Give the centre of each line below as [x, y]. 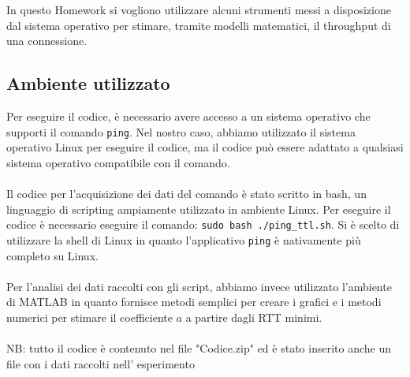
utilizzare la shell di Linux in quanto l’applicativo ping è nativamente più [184, 239]
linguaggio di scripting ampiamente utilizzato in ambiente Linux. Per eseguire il [199, 209]
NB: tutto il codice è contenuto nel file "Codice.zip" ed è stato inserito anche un [199, 348]
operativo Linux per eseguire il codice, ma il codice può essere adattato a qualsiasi [205, 147]
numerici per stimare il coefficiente [89, 317]
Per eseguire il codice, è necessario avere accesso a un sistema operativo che [188, 116]
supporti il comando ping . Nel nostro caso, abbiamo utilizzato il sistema [181, 131]
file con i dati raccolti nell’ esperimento [101, 363]
